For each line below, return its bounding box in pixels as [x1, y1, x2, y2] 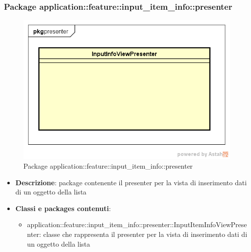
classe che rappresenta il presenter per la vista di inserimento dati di [43, 229, 248, 239]
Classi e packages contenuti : [15, 203, 111, 213]
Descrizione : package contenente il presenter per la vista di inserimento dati [15, 177, 247, 187]
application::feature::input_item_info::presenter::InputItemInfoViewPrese [27, 219, 247, 230]
